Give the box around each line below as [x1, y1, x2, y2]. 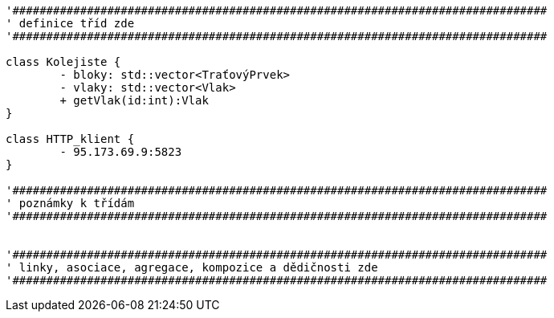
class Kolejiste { [6, 55, 121, 68]
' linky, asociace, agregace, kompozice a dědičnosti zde [6, 261, 378, 274]
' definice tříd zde [6, 17, 135, 30]
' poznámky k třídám [6, 197, 135, 210]
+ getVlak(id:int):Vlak [59, 94, 209, 107]
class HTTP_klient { [6, 132, 135, 145]
